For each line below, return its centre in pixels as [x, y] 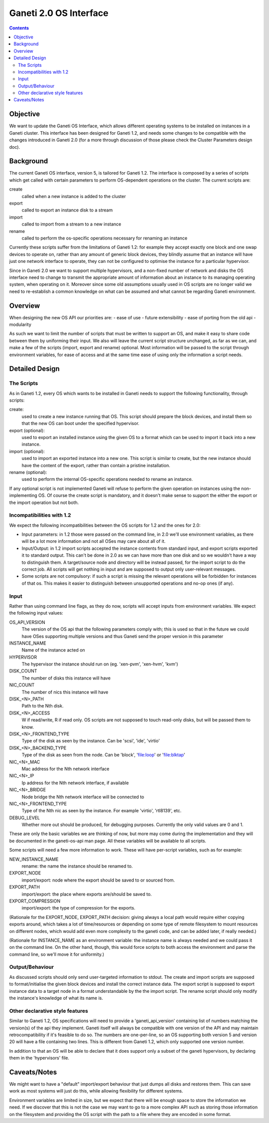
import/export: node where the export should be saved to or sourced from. [98, 880]
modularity [20, 324]
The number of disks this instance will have [66, 678]
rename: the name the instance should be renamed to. [77, 866]
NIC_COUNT [22, 685]
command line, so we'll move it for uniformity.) [57, 954]
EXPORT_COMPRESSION [35, 901]
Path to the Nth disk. [43, 706]
